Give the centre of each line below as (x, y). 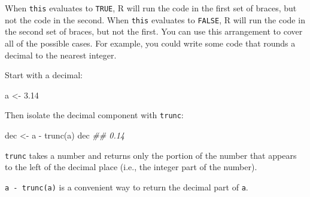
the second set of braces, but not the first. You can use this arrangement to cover (154, 31)
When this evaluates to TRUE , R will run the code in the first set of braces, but (151, 8)
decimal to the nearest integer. (61, 55)
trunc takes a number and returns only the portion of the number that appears (151, 155)
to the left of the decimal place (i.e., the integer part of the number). (131, 167)
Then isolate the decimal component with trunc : (94, 115)
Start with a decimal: (44, 75)
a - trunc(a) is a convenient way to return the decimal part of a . (127, 187)
